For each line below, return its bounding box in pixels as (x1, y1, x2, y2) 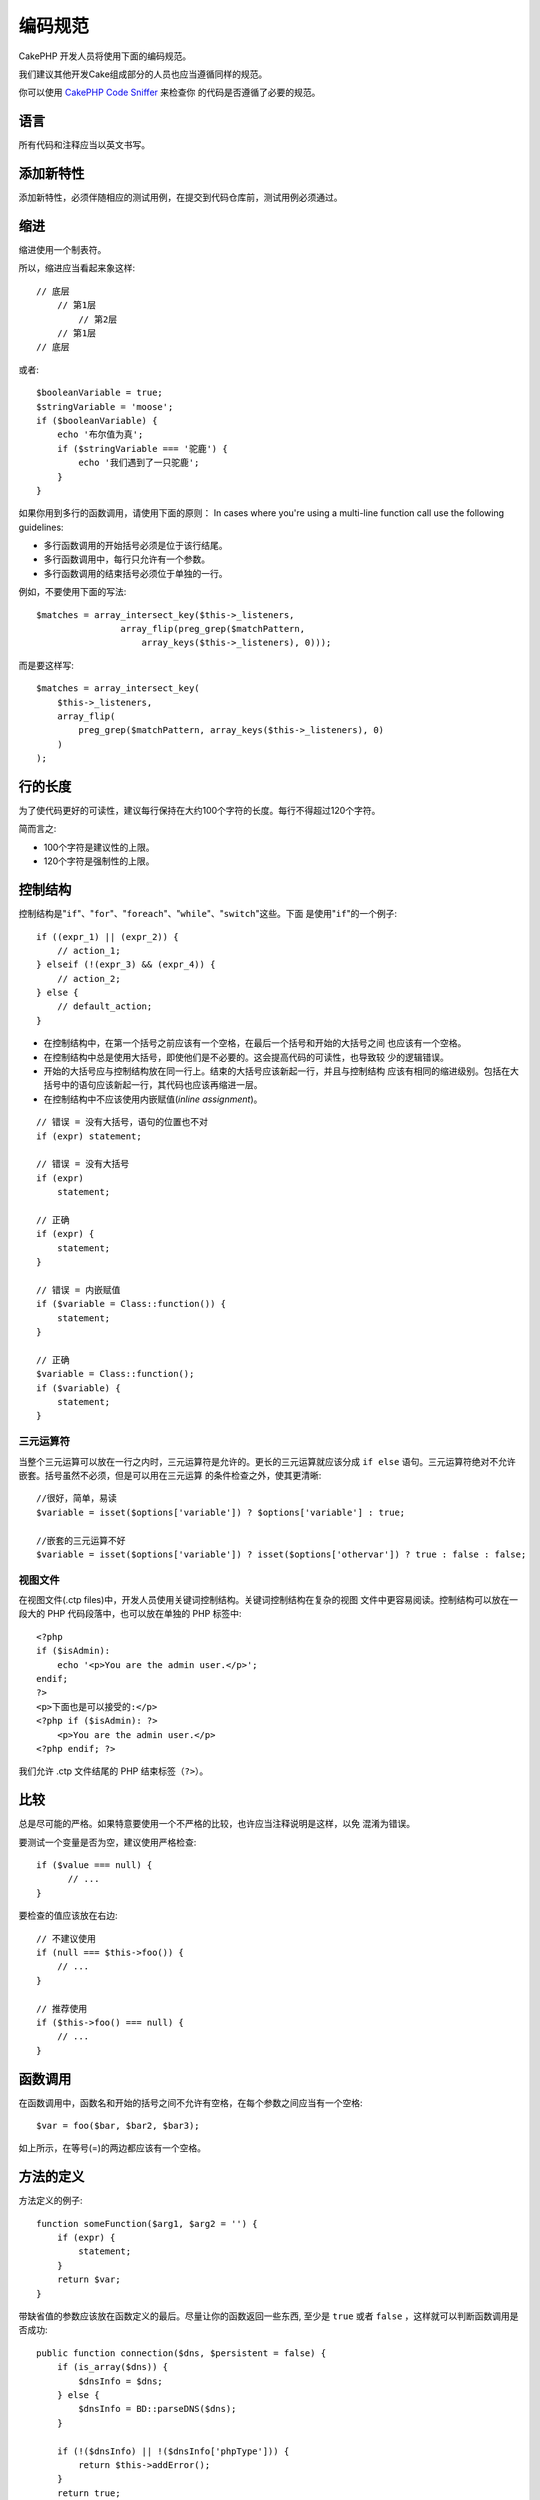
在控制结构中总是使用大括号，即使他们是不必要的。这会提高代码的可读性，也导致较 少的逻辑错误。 (43, 1051, 449, 1063)
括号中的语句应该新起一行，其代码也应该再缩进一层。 (43, 1079, 263, 1091)
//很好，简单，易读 (36, 1493, 117, 1504)
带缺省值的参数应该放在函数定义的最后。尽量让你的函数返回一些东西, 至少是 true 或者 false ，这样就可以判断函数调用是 (18, 2310, 519, 2322)
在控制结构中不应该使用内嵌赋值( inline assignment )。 (43, 1093, 263, 1105)
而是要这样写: (18, 659, 75, 671)
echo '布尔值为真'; (56, 429, 144, 440)
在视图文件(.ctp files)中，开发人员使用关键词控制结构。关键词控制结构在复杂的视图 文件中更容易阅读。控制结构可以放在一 (18, 1594, 519, 1606)
